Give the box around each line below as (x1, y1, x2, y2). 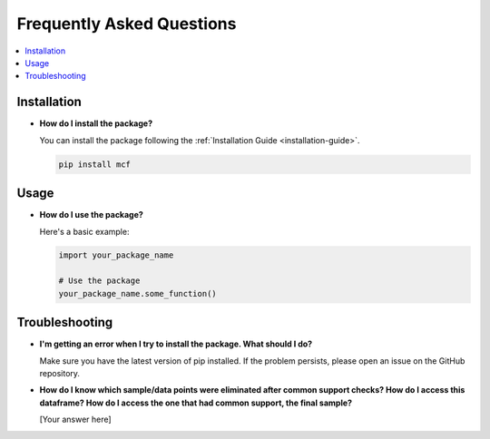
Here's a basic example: (39, 226, 130, 237)
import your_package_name (58, 250, 174, 260)
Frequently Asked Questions (16, 14, 237, 34)
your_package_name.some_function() (58, 288, 217, 298)
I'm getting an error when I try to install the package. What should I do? (39, 338, 313, 349)
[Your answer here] (39, 414, 113, 425)
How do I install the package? (39, 118, 153, 129)
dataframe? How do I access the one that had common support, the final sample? (39, 397, 353, 408)
